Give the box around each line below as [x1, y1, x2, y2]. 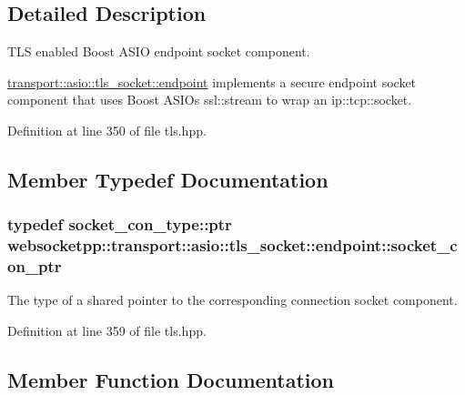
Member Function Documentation [7, 366, 335, 393]
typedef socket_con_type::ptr [7, 213, 232, 236]
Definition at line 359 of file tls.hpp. [7, 321, 207, 340]
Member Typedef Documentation [7, 165, 329, 193]
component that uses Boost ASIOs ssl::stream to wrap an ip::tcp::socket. [7, 90, 412, 109]
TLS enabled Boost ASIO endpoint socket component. [7, 42, 310, 61]
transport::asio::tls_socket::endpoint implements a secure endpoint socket [7, 72, 417, 91]
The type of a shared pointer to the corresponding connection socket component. [7, 290, 458, 309]
